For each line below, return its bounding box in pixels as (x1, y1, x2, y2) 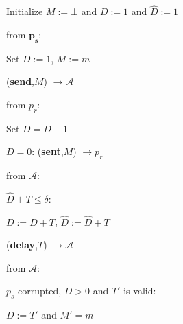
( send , (6, 74, 34, 89)
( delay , (6, 238, 38, 252)
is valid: (123, 283, 156, 298)
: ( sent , (32, 144, 64, 159)
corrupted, (18, 283, 62, 298)
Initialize (6, 4, 43, 19)
